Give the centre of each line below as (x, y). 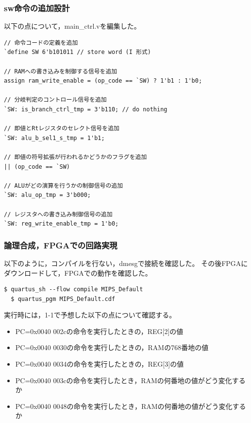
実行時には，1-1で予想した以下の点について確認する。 (90, 315)
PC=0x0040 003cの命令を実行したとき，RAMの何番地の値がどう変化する (130, 380)
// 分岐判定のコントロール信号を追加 (55, 100)
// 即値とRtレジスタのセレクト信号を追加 (62, 129)
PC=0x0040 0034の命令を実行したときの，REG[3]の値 (100, 364)
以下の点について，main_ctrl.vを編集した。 (72, 26)
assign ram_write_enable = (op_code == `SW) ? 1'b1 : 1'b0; (103, 81)
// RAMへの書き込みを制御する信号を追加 (61, 71)
